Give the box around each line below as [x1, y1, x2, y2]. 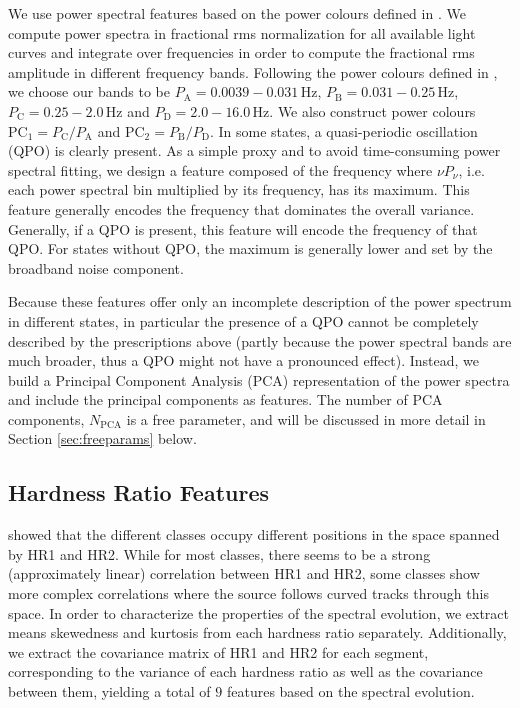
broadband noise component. [8, 257, 184, 278]
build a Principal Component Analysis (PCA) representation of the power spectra [8, 369, 510, 390]
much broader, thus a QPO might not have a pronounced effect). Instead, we [8, 350, 480, 371]
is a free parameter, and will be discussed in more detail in [126, 408, 486, 429]
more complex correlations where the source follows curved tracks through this [8, 583, 489, 604]
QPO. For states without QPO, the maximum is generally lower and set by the [8, 238, 493, 259]
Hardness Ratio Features [8, 477, 270, 508]
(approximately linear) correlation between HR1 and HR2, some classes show [8, 563, 480, 584]
